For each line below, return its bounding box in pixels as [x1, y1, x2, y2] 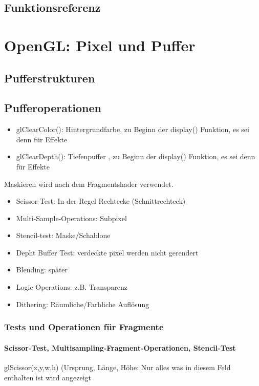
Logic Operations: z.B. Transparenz [16, 282, 128, 292]
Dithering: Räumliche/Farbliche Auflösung [16, 298, 149, 309]
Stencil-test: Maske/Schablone [16, 230, 111, 241]
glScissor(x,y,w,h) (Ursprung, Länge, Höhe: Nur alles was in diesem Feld [4, 361, 231, 372]
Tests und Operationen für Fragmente [4, 320, 164, 333]
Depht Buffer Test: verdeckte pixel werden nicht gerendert [16, 247, 199, 258]
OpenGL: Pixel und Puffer [4, 34, 196, 55]
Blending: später [16, 264, 68, 275]
